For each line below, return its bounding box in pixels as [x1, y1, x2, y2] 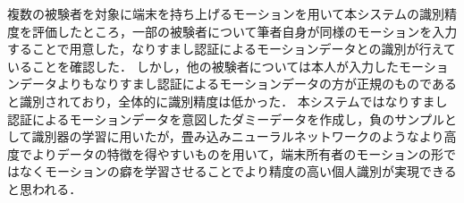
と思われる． [7, 179, 82, 198]
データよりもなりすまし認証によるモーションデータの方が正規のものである [19, 74, 457, 93]
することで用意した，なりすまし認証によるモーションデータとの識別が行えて [7, 39, 456, 58]
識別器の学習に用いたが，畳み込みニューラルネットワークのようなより [31, 127, 444, 146]
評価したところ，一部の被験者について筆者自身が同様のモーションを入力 [31, 21, 458, 40]
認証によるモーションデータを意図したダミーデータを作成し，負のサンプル [7, 109, 444, 128]
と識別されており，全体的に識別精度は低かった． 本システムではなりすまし [7, 91, 448, 110]
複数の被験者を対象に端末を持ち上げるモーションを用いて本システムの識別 [7, 4, 444, 22]
